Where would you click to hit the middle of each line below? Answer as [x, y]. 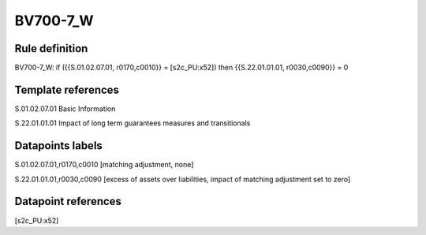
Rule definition [51, 48]
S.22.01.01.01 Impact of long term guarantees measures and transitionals [133, 123]
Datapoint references [68, 201]
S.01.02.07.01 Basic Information [65, 108]
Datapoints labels [58, 146]
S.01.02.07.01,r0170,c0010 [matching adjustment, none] [104, 165]
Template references [67, 90]
